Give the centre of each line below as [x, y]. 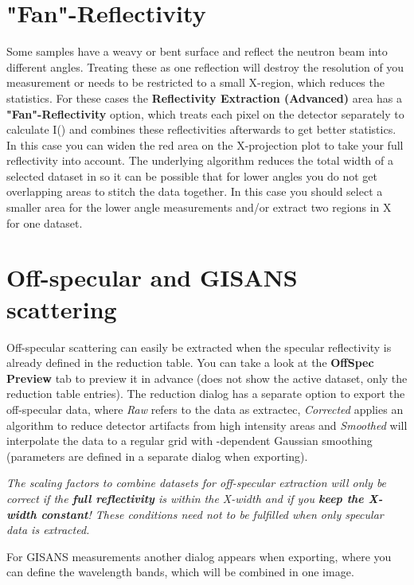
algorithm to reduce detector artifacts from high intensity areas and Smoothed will [207, 425]
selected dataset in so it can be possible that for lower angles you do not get [192, 175]
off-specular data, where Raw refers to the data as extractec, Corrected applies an [205, 409]
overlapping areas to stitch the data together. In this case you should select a [195, 191]
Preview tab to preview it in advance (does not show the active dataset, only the [207, 378]
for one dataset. [45, 222]
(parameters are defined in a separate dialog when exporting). [157, 456]
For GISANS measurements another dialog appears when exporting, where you [199, 556]
